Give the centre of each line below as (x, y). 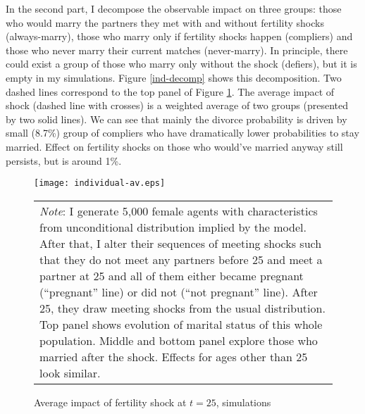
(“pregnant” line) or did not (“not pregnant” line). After (179, 291)
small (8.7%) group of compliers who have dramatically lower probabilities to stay (182, 133)
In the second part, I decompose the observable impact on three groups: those (174, 8)
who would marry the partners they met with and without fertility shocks (165, 22)
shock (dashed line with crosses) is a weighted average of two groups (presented (177, 105)
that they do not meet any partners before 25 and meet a (181, 259)
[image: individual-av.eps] (100, 183)
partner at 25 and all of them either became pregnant (172, 275)
